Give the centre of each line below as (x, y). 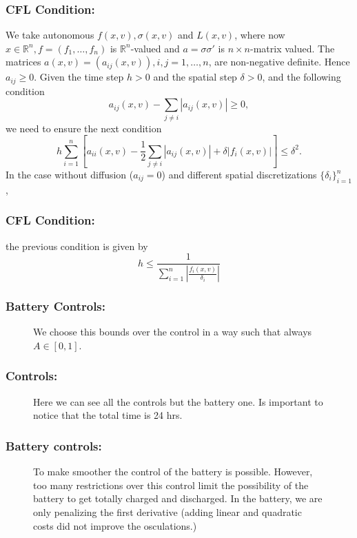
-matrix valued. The (293, 48)
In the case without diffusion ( (70, 175)
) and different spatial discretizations (239, 175)
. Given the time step (79, 77)
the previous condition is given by (77, 246)
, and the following (302, 77)
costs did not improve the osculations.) (115, 525)
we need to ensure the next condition (84, 128)
